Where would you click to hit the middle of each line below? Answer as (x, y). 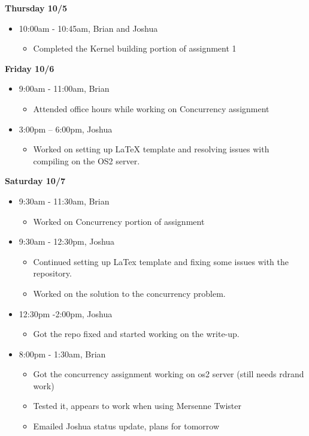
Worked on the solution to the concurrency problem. (129, 293)
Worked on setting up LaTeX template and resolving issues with (151, 149)
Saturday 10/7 (35, 181)
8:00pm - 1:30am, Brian (62, 354)
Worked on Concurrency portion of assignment (119, 221)
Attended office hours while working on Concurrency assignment (151, 108)
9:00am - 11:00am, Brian (64, 88)
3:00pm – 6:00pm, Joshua (66, 129)
